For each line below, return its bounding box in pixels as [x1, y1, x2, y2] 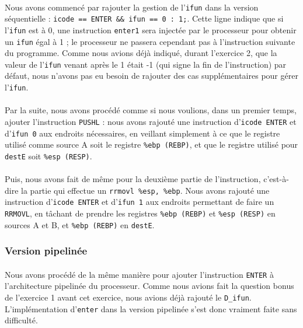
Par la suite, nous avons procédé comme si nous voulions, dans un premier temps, [5, 104, 297, 116]
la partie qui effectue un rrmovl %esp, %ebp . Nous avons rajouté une [21, 184, 270, 196]
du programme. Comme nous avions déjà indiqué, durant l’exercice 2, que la [5, 47, 277, 59]
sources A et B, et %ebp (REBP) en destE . [5, 218, 155, 231]
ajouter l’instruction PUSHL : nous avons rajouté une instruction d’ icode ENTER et [5, 115, 297, 127]
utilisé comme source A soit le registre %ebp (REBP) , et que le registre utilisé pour [5, 138, 298, 151]
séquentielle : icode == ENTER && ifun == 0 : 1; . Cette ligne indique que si [5, 12, 284, 25]
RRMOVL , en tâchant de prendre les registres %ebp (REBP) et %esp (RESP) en [5, 207, 276, 219]
